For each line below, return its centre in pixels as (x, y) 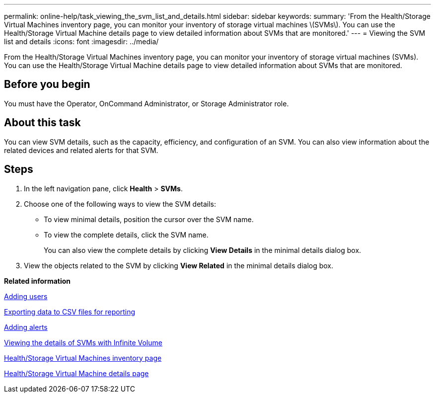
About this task (42, 123)
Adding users (26, 296)
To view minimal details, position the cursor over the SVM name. (149, 219)
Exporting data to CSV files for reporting (70, 312)
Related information (37, 281)
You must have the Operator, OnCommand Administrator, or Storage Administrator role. (146, 103)
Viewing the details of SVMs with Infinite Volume (83, 342)
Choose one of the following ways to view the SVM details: (120, 204)
